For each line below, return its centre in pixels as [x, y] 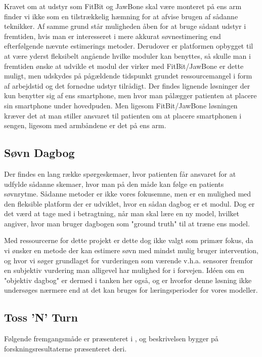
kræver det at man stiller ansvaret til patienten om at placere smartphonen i [123, 115]
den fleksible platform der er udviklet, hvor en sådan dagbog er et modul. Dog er [129, 203]
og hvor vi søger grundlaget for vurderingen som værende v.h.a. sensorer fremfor [128, 260]
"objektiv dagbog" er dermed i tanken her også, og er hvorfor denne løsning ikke [128, 280]
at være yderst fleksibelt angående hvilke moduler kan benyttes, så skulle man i [127, 55]
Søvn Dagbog [39, 153]
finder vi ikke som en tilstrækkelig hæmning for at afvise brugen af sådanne [121, 16]
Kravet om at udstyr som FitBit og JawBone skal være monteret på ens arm [123, 6]
